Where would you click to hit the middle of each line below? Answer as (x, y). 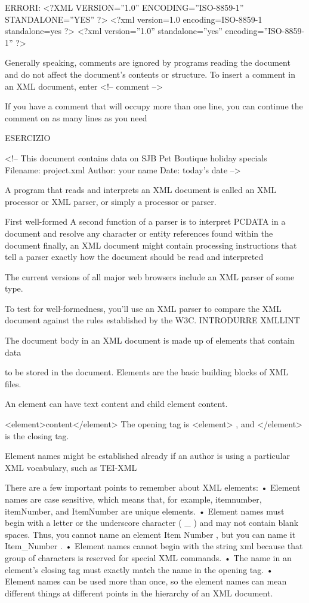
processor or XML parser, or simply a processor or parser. (111, 201)
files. (13, 383)
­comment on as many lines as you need (76, 117)
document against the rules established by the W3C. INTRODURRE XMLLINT (152, 320)
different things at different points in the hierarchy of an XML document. (139, 593)
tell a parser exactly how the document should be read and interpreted (134, 257)
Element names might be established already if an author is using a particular (147, 456)
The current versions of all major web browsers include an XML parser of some (150, 276)
